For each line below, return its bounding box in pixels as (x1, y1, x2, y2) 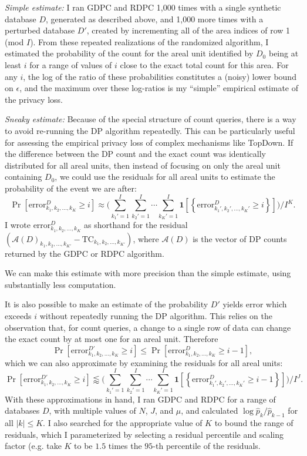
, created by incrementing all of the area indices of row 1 (86, 24, 291, 36)
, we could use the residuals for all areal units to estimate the (55, 170, 275, 183)
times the (108, 440, 142, 452)
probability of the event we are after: (5, 182, 137, 194)
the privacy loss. (5, 93, 63, 105)
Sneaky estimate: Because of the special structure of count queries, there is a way (5, 113, 296, 125)
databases (5, 404, 40, 417)
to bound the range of (214, 417, 293, 429)
